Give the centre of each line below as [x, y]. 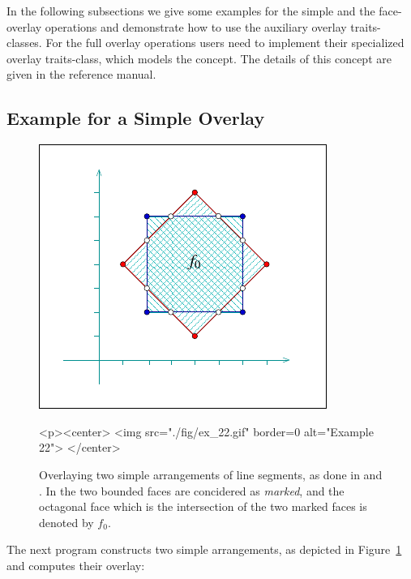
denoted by [66, 522]
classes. [24, 43]
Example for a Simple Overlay [136, 118]
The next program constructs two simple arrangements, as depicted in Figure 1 [204, 549]
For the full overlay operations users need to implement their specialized [225, 43]
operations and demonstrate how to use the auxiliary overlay [196, 26]
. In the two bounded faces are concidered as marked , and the [192, 490]
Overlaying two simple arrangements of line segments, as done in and [211, 474]
